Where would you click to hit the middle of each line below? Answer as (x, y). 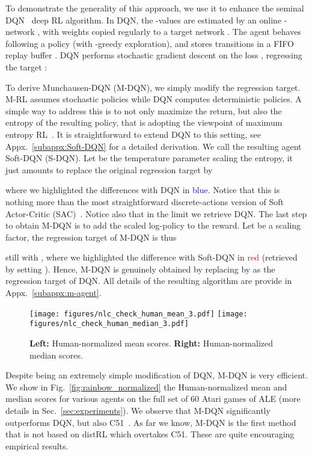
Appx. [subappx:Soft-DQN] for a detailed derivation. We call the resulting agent (154, 146)
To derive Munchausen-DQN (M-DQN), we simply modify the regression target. (153, 87)
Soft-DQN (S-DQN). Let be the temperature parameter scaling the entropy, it (149, 158)
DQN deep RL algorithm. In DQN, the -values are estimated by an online (144, 20)
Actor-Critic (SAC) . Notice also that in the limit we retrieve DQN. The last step (156, 213)
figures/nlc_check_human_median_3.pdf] (109, 324)
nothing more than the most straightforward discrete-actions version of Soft (145, 201)
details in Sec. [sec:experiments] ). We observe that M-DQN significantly (138, 410)
